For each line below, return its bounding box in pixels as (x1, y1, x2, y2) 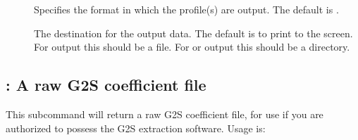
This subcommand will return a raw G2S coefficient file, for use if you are (6, 106, 323, 121)
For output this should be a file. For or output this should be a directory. (34, 39, 350, 54)
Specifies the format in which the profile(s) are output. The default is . (34, 2, 339, 16)
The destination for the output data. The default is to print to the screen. (34, 25, 353, 40)
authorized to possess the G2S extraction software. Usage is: (6, 120, 266, 135)
